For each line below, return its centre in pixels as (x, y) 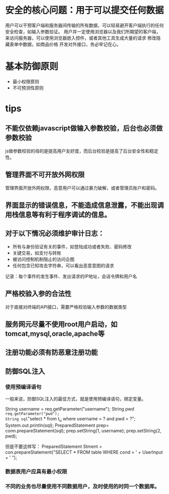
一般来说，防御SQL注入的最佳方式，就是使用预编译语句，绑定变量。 (76, 399)
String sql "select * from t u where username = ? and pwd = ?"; (70, 419)
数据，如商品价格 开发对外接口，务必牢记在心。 (72, 44)
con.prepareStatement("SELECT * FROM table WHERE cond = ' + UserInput (84, 452)
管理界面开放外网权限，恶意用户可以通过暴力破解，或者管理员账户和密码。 (82, 188)
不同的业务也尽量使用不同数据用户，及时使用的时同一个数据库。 (82, 486)
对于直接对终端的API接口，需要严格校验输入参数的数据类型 (66, 307)
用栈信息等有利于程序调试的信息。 (58, 215)
